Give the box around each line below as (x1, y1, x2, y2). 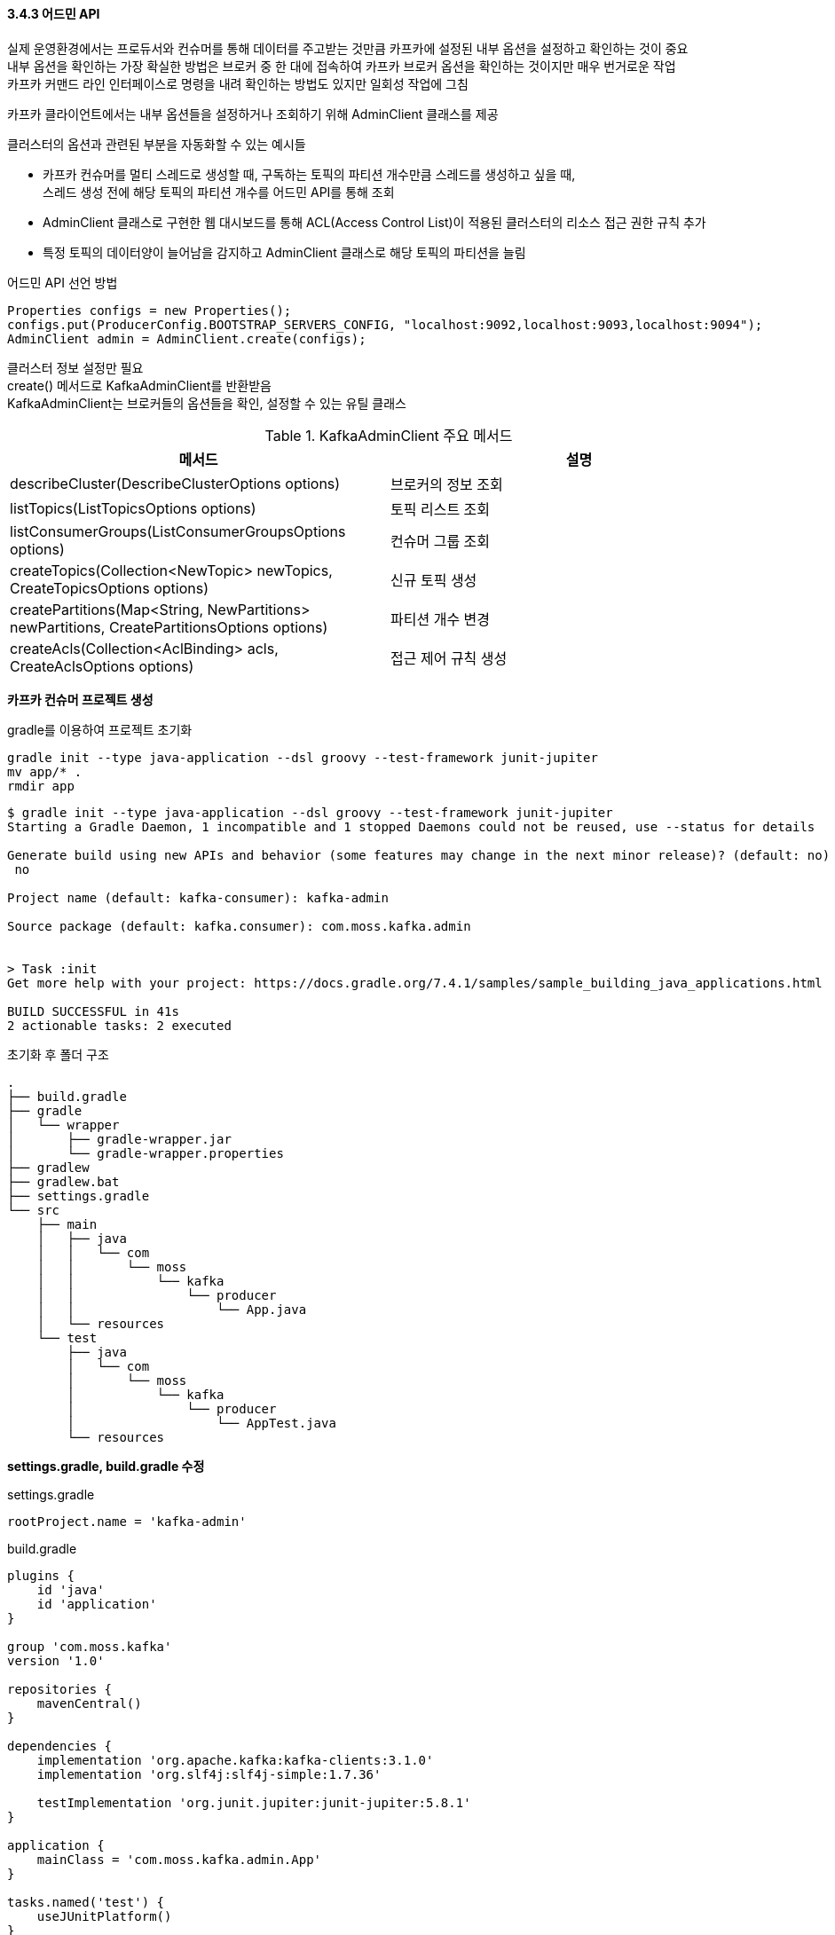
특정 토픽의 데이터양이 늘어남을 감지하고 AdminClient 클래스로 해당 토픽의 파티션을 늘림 (43, 244, 526, 260)
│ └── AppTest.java (67, 1415, 336, 1430)
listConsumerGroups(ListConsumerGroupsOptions (10, 522, 346, 540)
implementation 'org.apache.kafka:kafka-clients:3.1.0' (36, 1752, 434, 1767)
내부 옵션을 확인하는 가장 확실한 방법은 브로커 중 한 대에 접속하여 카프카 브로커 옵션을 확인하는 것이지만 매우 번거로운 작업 (7, 58, 676, 74)
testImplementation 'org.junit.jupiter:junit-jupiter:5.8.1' (36, 1795, 471, 1810)
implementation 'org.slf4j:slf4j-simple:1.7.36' (36, 1766, 382, 1782)
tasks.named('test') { (7, 1894, 165, 1909)
